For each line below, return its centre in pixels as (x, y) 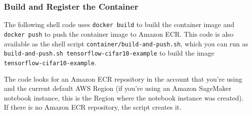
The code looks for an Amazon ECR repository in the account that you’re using (123, 79)
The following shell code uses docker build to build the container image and (119, 24)
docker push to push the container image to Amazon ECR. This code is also (119, 34)
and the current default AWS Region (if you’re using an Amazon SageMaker (118, 88)
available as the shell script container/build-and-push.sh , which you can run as (126, 43)
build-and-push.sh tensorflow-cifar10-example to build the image (109, 53)
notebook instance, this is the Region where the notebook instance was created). (124, 97)
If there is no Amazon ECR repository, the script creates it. (93, 107)
